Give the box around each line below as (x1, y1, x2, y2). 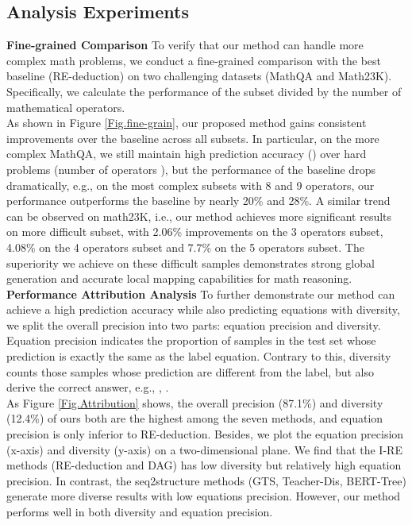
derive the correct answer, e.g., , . (6, 379, 169, 396)
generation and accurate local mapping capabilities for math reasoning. (6, 270, 352, 287)
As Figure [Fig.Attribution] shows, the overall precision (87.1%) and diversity (6, 394, 383, 411)
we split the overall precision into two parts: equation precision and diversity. (6, 316, 381, 333)
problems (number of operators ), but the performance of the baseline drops (6, 160, 375, 177)
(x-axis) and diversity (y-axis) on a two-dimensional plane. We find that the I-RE (6, 441, 402, 457)
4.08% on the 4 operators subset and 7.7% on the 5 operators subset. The (6, 238, 364, 255)
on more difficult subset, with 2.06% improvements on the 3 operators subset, (6, 223, 383, 240)
